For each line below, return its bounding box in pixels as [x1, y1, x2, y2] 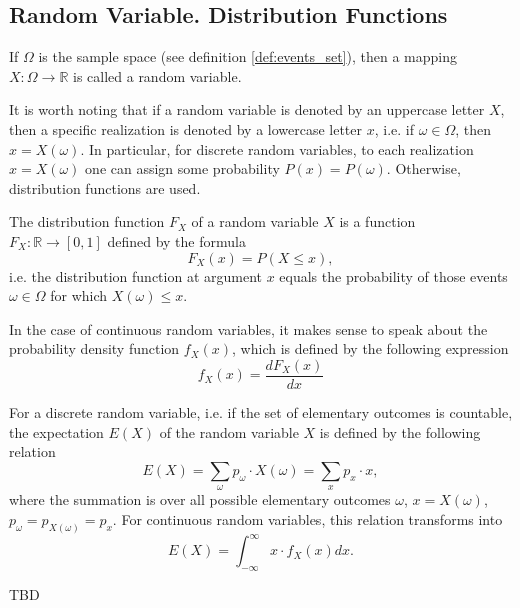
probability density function [9, 338, 180, 359]
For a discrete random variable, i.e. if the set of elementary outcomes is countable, [9, 401, 513, 422]
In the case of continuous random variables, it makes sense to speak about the [9, 318, 488, 339]
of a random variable [191, 211, 319, 232]
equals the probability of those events [279, 265, 508, 286]
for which [50, 285, 108, 306]
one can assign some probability [85, 158, 280, 179]
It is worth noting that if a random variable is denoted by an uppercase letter [9, 99, 485, 120]
